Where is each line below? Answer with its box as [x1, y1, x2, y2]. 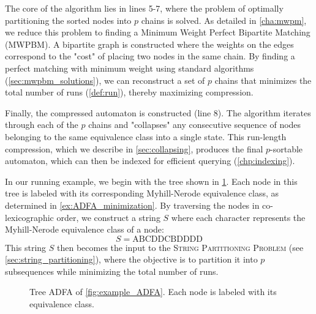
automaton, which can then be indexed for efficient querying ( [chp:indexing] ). [5, 154, 295, 167]
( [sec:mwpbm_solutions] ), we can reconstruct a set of [5, 73, 205, 86]
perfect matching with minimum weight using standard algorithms [5, 61, 254, 74]
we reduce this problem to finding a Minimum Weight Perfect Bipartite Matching [5, 26, 310, 39]
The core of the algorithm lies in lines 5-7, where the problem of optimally [5, 2, 284, 14]
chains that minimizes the [214, 73, 312, 86]
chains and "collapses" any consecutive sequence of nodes [88, 118, 301, 131]
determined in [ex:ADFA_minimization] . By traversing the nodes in [5, 198, 260, 211]
